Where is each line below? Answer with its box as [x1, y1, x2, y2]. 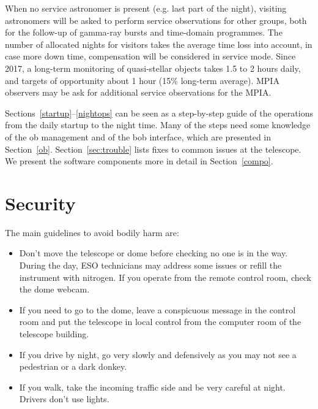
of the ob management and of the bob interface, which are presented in [5, 130, 272, 143]
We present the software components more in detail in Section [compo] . [5, 155, 273, 167]
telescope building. [19, 327, 89, 340]
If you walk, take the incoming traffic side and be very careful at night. [19, 380, 286, 393]
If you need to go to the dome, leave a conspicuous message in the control [19, 303, 296, 316]
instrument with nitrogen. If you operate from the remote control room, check [19, 270, 311, 283]
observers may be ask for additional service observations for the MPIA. [5, 86, 272, 99]
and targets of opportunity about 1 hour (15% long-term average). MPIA [5, 74, 279, 86]
